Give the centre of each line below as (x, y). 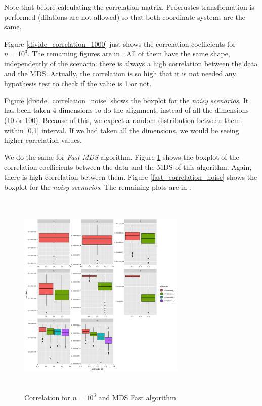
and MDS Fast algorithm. (138, 397)
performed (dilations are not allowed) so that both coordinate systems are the (125, 16)
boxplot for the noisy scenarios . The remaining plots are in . (98, 187)
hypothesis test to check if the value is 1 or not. (78, 83)
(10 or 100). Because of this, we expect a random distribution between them (122, 120)
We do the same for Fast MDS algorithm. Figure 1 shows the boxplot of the (122, 157)
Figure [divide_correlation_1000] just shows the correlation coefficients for (120, 43)
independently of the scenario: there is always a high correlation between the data (131, 63)
